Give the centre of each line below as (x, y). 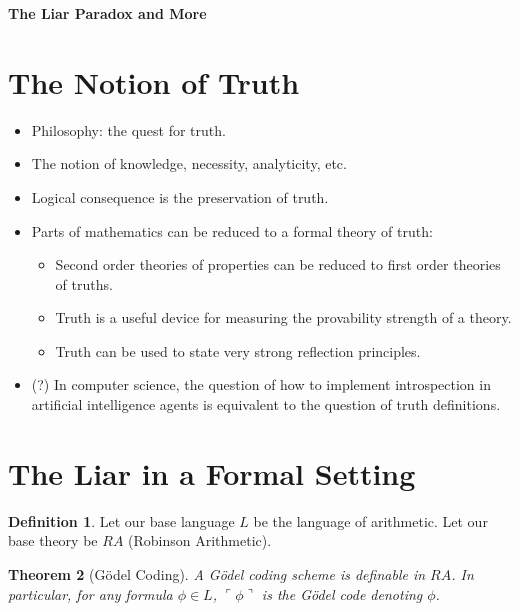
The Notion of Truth (154, 81)
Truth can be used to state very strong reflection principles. (238, 350)
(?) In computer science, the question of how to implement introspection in (261, 384)
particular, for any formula (90, 593)
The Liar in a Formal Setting (212, 472)
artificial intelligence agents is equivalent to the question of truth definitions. (266, 404)
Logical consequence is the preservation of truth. (180, 196)
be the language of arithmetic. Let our (370, 520)
